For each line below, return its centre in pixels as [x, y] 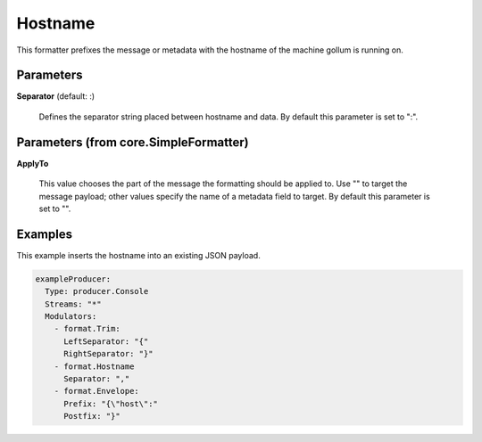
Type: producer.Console [97, 291]
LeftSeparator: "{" [106, 341]
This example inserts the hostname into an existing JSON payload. [138, 255]
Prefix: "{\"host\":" [111, 404]
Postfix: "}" [92, 416]
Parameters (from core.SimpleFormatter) [133, 142]
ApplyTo [33, 163]
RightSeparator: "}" [108, 354]
